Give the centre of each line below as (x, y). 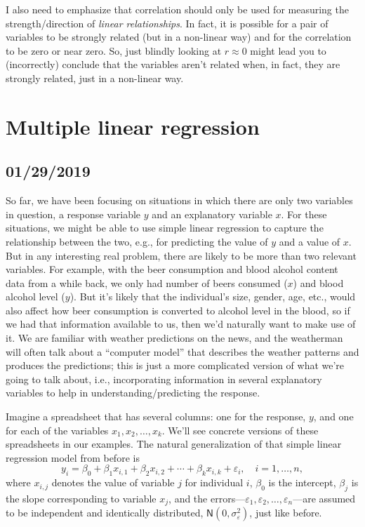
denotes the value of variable (113, 482)
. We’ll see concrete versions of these (240, 430)
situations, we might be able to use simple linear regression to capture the (165, 228)
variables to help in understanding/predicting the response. (133, 393)
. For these (304, 214)
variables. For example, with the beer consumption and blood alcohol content (172, 269)
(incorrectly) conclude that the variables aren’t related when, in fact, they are (173, 64)
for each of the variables (57, 430)
